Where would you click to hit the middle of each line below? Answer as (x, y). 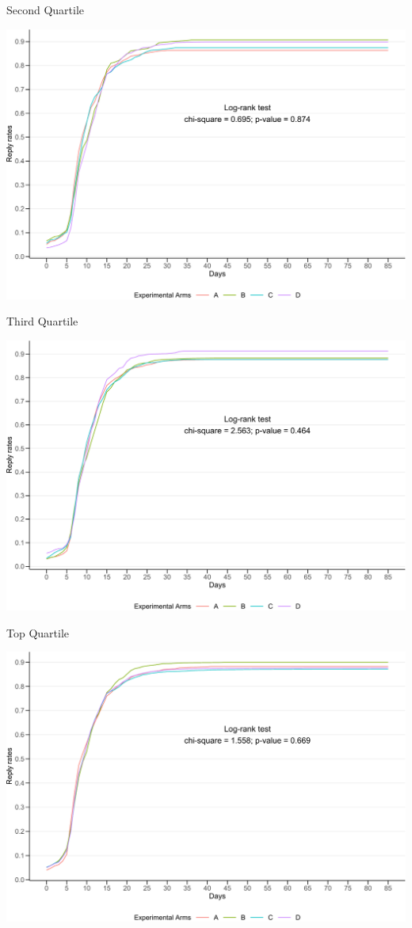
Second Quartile (46, 10)
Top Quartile (38, 632)
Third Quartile (42, 321)
